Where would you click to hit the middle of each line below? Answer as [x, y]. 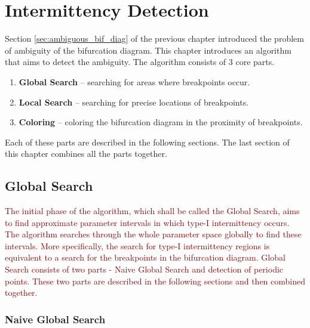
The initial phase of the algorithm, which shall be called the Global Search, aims [152, 211]
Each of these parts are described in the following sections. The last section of [147, 142]
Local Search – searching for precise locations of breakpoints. [134, 102]
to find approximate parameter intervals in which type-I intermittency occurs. [147, 222]
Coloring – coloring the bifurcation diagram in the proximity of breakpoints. [161, 122]
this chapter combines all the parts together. [86, 154]
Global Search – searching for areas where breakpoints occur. [134, 81]
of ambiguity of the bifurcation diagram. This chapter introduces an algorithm [148, 50]
